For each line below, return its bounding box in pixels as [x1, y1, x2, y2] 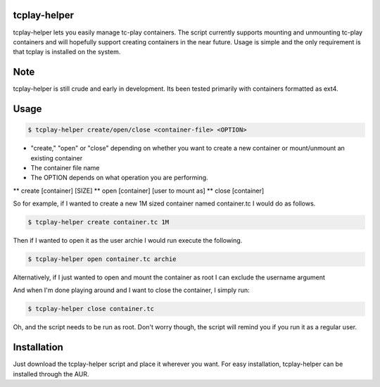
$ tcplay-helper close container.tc [27, 305, 155, 313]
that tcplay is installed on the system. [13, 48, 121, 56]
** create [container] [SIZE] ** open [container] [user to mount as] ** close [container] [13, 186, 265, 195]
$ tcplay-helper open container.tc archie [27, 255, 177, 263]
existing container [30, 153, 83, 162]
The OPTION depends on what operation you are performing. [30, 173, 208, 182]
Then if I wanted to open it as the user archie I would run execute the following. [13, 236, 243, 245]
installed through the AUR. [13, 369, 89, 378]
